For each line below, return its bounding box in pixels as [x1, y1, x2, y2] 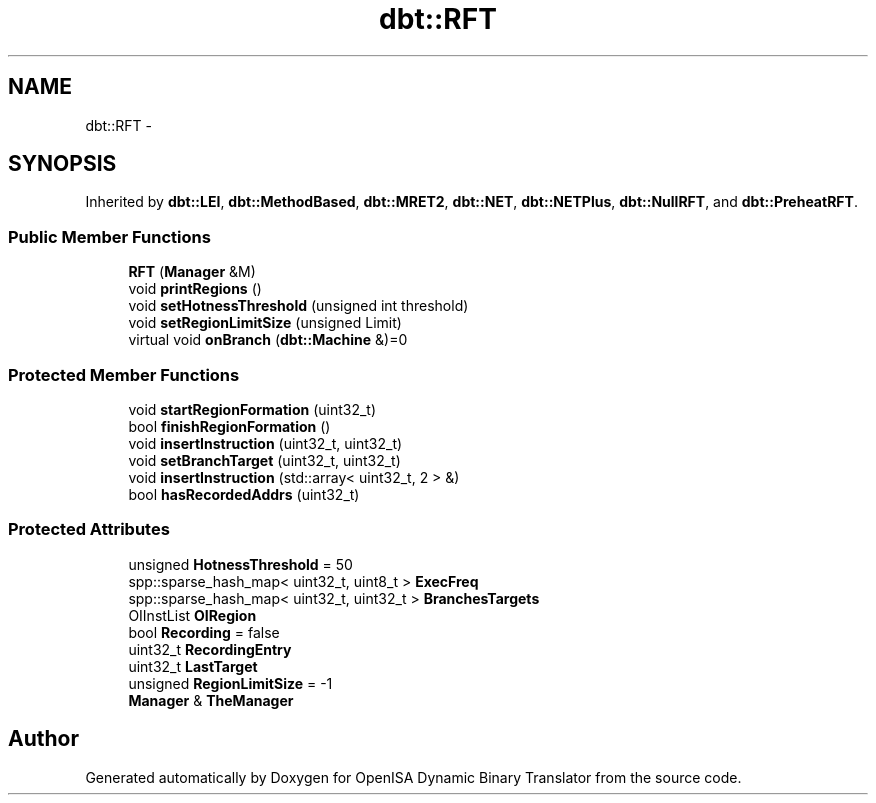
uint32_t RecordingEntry [128, 640, 292, 658]
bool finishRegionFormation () [128, 417, 331, 435]
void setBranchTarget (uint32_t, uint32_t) [128, 451, 401, 469]
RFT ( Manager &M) [128, 263, 256, 281]
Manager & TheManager [128, 691, 294, 709]
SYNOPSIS [8, 151, 117, 177]
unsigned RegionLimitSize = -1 [128, 674, 333, 692]
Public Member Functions [8, 226, 211, 247]
